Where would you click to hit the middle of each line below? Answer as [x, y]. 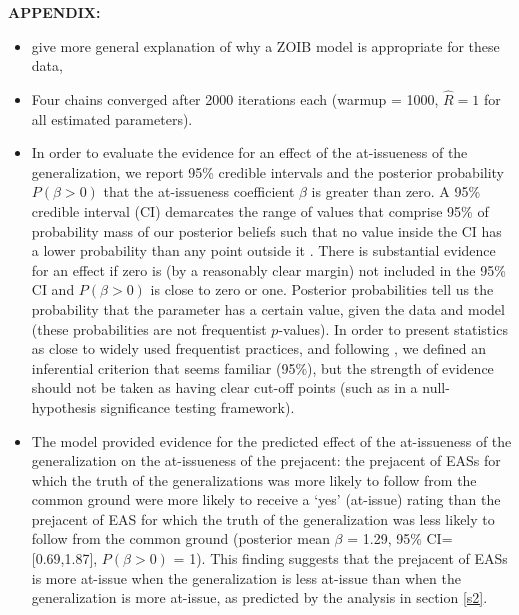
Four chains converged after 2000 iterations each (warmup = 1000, [235, 99]
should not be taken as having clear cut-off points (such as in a [224, 387]
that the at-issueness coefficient [199, 191]
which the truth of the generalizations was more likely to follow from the [254, 479]
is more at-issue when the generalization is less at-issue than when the [246, 577]
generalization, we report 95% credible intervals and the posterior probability [268, 171]
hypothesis [64, 406]
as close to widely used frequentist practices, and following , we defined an [259, 348]
